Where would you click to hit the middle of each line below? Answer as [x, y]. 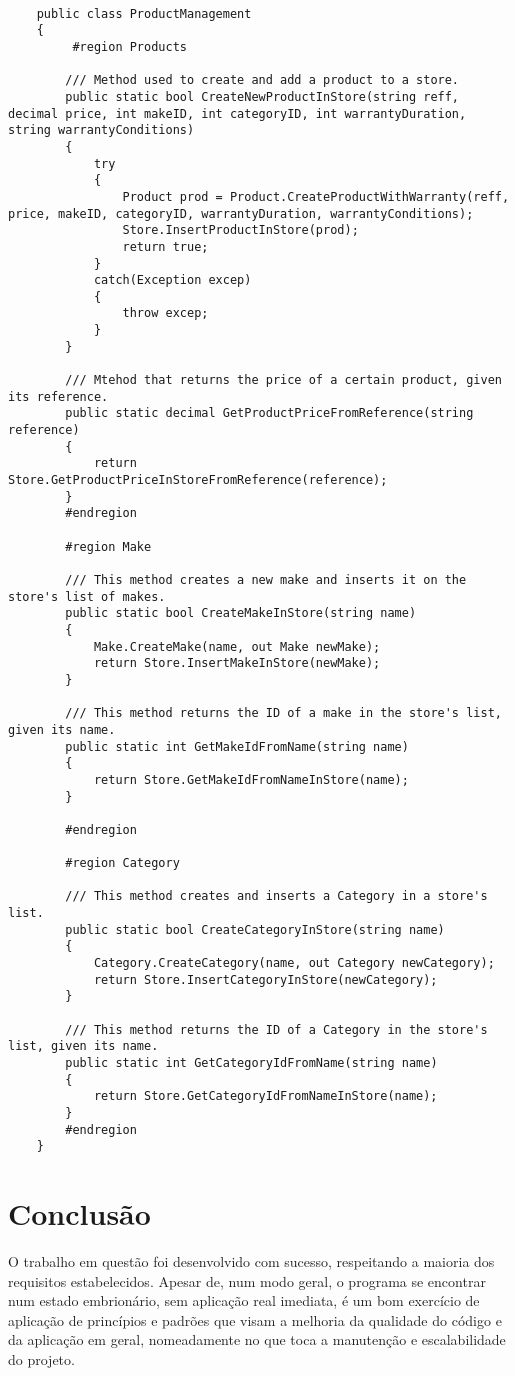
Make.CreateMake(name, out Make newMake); [237, 646]
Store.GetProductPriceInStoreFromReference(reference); [198, 480]
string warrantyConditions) [101, 130]
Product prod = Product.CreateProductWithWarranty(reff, [316, 196]
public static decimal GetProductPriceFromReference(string [269, 413]
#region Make [108, 546]
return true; [165, 246]
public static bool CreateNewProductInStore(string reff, [262, 96]
